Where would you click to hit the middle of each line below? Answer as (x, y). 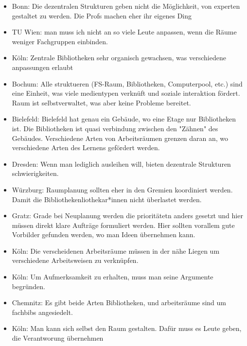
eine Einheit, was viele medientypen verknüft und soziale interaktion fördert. (126, 93)
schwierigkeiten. (35, 173)
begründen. (28, 286)
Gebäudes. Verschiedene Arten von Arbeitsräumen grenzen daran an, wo (120, 138)
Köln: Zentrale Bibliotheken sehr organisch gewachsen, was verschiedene (119, 58)
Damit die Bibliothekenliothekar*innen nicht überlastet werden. (107, 199)
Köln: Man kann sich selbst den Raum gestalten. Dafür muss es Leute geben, (127, 328)
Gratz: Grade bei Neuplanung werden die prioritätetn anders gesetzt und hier (127, 216)
